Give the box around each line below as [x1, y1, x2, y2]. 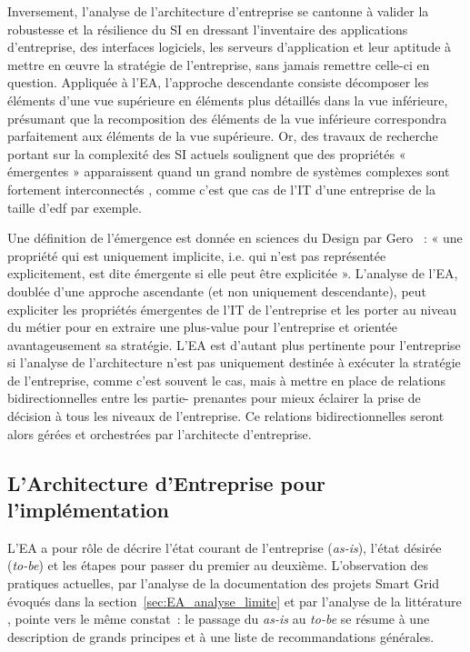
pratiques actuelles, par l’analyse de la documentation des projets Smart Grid [7, 574, 440, 593]
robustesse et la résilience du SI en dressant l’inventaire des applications [7, 19, 408, 38]
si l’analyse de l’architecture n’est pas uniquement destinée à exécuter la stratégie [7, 353, 461, 372]
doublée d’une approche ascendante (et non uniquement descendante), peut [7, 281, 427, 300]
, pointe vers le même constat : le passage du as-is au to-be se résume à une [7, 609, 430, 628]
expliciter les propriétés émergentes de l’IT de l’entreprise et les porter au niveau [7, 299, 457, 318]
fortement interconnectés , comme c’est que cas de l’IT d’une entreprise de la [7, 179, 435, 198]
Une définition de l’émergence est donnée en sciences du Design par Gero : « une [7, 228, 463, 247]
